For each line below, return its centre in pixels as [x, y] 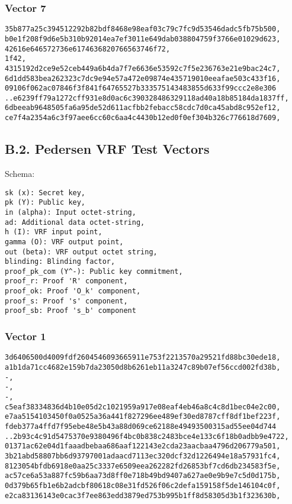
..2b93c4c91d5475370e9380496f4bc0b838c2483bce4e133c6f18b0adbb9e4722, [147, 436]
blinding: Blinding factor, [60, 262]
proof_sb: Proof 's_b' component [70, 311]
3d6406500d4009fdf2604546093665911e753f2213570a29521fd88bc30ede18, [143, 358]
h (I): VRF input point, [54, 232]
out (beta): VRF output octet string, [81, 252]
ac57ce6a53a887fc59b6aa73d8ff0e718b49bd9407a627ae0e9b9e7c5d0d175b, [143, 476]
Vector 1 [25, 336]
